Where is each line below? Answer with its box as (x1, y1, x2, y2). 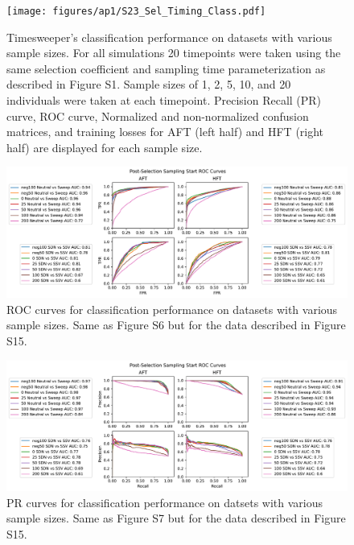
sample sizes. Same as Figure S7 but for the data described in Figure (6, 510, 346, 526)
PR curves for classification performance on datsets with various (6, 493, 323, 510)
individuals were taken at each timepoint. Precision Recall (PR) (6, 92, 322, 109)
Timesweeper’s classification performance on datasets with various (6, 28, 332, 45)
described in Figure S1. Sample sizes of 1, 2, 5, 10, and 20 (6, 76, 291, 93)
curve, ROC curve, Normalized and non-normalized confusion (6, 107, 309, 124)
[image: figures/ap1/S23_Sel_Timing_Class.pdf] (6, 6, 266, 17)
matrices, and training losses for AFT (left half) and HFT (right (6, 123, 324, 140)
